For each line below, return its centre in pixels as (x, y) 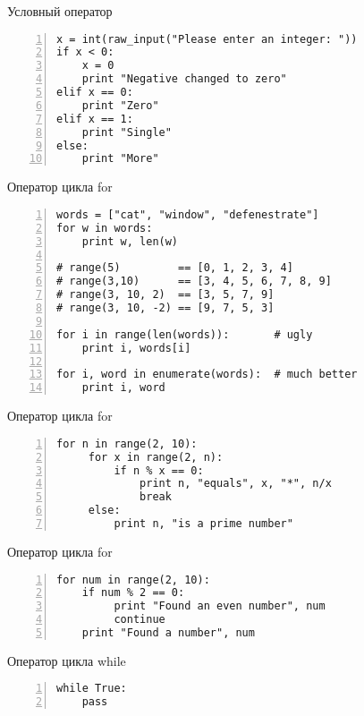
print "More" (120, 159)
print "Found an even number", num (220, 606)
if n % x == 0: (159, 470)
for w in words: (105, 228)
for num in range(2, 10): (133, 580)
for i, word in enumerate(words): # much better (207, 375)
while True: (92, 689)
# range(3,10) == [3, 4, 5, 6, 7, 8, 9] (194, 281)
